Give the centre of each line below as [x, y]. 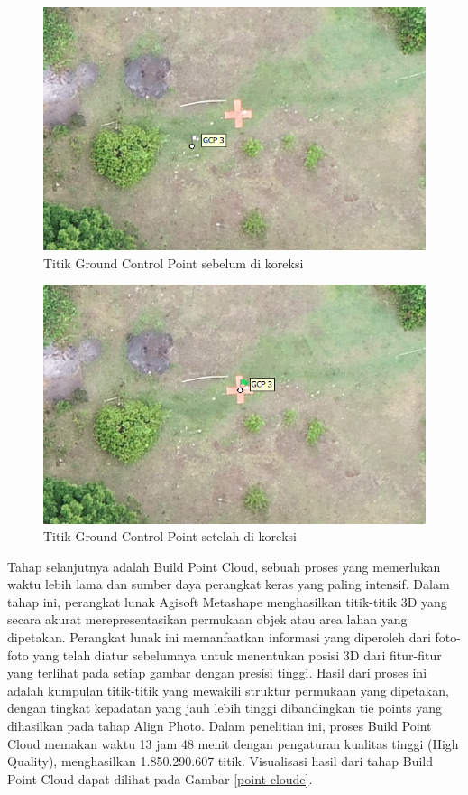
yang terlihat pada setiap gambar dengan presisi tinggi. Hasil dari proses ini [217, 673]
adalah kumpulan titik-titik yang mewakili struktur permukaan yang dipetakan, [228, 690]
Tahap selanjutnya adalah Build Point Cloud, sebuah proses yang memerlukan [224, 566]
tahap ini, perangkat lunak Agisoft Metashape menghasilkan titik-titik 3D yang [227, 601]
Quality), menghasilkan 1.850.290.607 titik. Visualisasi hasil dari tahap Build [220, 761]
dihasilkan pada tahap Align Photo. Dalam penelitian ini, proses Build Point [220, 726]
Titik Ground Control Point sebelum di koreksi [174, 262]
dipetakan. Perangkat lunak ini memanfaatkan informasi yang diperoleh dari [219, 637]
